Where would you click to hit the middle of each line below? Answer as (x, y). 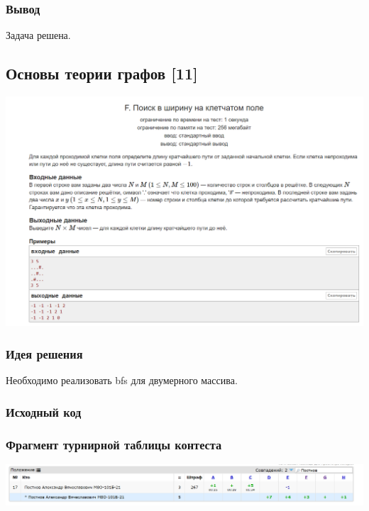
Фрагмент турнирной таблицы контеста (114, 444)
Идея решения (44, 353)
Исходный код (44, 411)
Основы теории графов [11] (102, 73)
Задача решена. (38, 35)
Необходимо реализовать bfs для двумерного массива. (122, 380)
